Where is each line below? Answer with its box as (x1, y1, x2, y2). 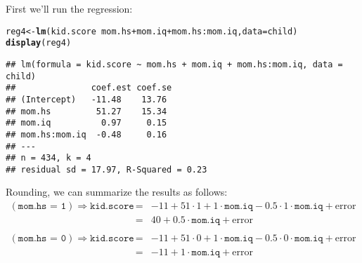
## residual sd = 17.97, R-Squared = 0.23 (6, 164, 207, 175)
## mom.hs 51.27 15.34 (6, 106, 167, 116)
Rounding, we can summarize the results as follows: (6, 184, 228, 199)
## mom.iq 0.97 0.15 (6, 118, 167, 128)
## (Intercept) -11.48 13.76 (6, 94, 167, 104)
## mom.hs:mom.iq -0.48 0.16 (6, 129, 167, 140)
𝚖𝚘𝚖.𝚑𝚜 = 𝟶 (18, 234, 67, 244)
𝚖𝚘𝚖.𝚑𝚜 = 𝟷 (18, 201, 67, 212)
